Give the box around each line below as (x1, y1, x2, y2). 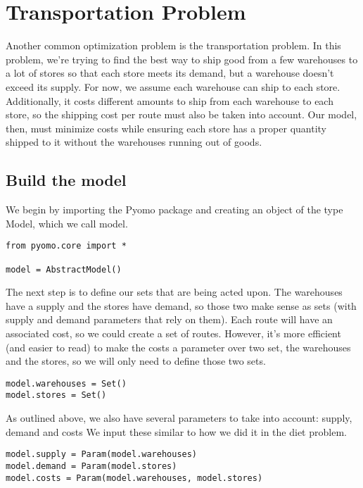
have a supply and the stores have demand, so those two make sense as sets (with (6, 298, 357, 313)
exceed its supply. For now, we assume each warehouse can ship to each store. (6, 79, 340, 94)
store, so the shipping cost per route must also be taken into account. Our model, (6, 107, 357, 122)
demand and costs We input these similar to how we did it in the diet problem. (6, 424, 347, 439)
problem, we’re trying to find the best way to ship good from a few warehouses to (6, 51, 358, 66)
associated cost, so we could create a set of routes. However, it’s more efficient (6, 326, 341, 341)
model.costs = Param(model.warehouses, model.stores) (6, 473, 263, 483)
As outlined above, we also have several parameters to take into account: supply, (6, 411, 352, 425)
